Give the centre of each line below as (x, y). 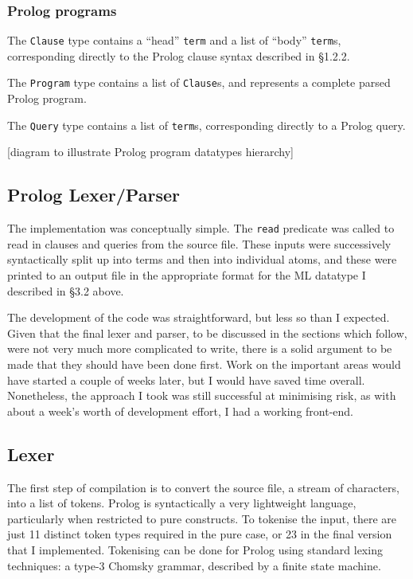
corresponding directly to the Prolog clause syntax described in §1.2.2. (179, 55)
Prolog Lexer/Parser (94, 195)
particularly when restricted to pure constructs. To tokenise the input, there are (202, 518)
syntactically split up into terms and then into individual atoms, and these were (202, 259)
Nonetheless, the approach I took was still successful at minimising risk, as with (202, 395)
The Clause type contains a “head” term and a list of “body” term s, (174, 40)
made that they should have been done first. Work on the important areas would (204, 364)
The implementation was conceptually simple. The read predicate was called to (201, 228)
